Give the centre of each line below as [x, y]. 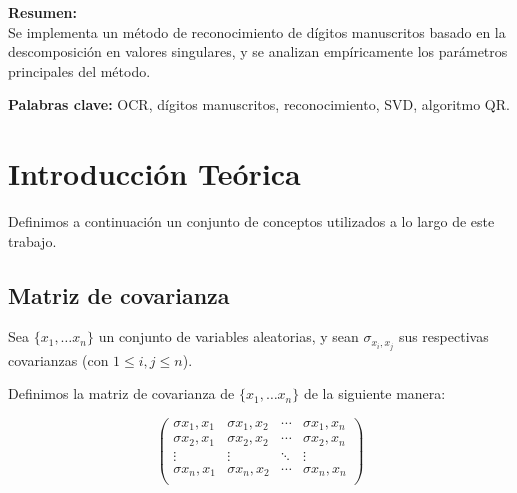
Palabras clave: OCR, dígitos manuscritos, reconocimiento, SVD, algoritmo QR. [259, 104]
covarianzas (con [58, 359]
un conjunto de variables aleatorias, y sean [228, 336]
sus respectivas [443, 336]
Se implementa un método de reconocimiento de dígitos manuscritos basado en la [257, 31]
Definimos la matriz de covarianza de [121, 393]
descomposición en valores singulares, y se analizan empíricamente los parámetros [258, 51]
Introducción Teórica [154, 173]
